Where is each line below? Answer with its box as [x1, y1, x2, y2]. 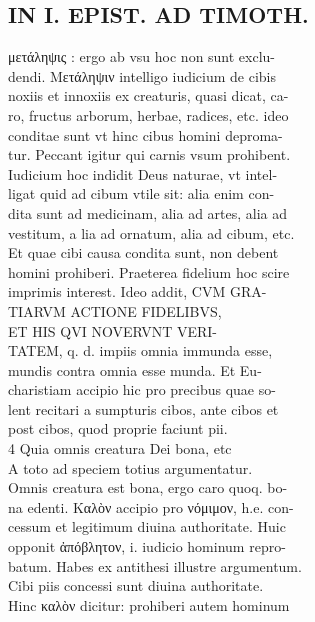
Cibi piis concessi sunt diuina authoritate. [8, 575, 264, 596]
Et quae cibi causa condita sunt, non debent [8, 242, 279, 263]
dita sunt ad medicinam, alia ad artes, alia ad [8, 202, 288, 223]
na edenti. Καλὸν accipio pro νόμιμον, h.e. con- [8, 496, 294, 517]
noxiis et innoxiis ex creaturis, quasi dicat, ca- [8, 85, 289, 106]
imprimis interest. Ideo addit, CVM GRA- [8, 281, 267, 302]
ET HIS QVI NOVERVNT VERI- [8, 320, 218, 341]
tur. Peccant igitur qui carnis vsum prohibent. [8, 144, 291, 165]
